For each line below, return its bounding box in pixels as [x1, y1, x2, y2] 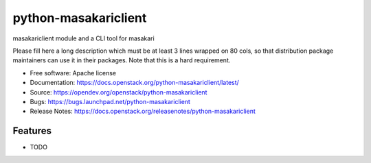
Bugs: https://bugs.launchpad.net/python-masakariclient [30, 97, 190, 105]
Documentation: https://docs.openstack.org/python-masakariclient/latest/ [30, 79, 240, 87]
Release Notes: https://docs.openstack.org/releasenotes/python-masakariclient [30, 107, 256, 116]
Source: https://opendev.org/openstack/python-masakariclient [30, 88, 207, 96]
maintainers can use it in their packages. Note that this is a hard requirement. [12, 56, 231, 64]
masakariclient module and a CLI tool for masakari [12, 34, 155, 42]
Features [12, 125, 52, 137]
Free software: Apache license [30, 68, 117, 77]
